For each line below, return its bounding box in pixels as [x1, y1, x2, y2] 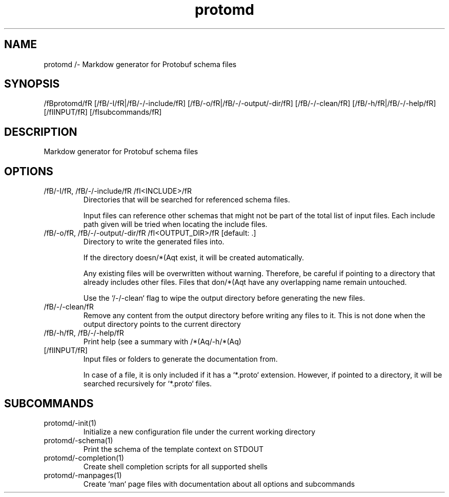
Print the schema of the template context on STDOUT [83, 444, 264, 453]
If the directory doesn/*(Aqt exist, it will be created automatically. [83, 253, 304, 262]
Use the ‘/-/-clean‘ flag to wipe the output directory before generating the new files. [83, 294, 365, 303]
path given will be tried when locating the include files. [83, 220, 268, 229]
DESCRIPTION [4, 125, 77, 138]
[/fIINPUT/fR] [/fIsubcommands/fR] [44, 108, 162, 117]
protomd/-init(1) [44, 418, 97, 427]
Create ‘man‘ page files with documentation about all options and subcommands [83, 479, 355, 488]
